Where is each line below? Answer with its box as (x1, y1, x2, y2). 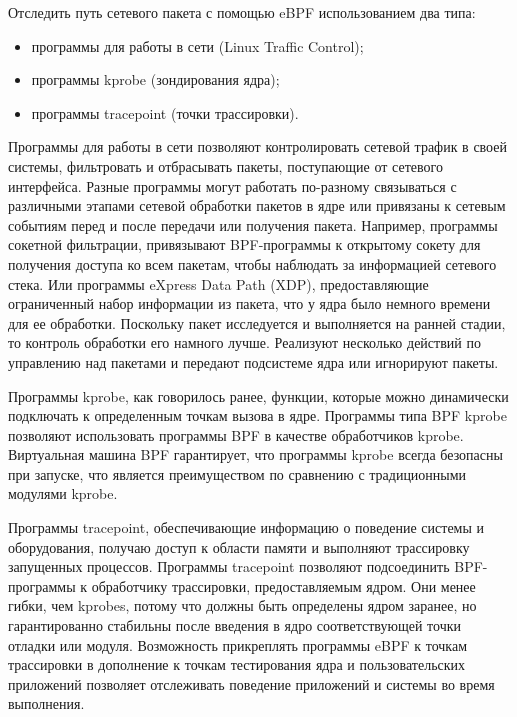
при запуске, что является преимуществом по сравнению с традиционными (8, 463, 467, 484)
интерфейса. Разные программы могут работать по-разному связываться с (8, 175, 457, 196)
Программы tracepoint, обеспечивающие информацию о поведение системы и (8, 517, 485, 538)
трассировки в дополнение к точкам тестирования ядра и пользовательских (8, 654, 466, 675)
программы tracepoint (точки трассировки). (31, 102, 299, 123)
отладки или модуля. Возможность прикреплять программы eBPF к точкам (8, 634, 468, 655)
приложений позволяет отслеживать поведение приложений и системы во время (8, 673, 495, 694)
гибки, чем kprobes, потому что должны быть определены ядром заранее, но (8, 595, 477, 616)
